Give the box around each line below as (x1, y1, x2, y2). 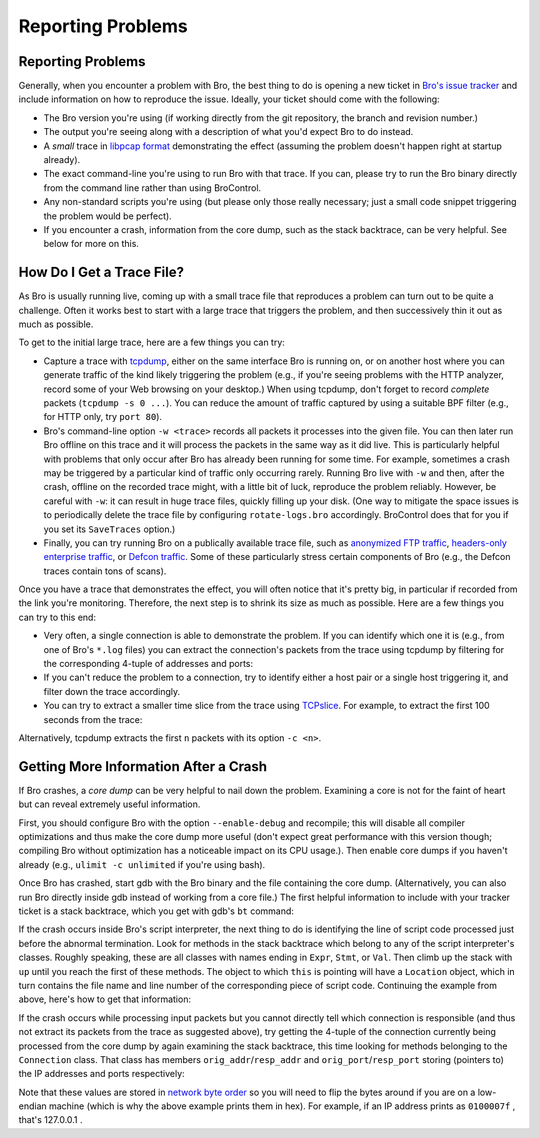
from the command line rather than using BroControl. (43, 181, 262, 194)
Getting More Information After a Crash (18, 758, 268, 775)
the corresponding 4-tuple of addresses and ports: (43, 658, 254, 670)
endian (18, 1100, 47, 1112)
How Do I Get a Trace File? (18, 264, 185, 281)
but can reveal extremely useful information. (18, 798, 201, 810)
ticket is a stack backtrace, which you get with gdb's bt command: (18, 905, 295, 917)
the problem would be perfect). (43, 210, 172, 222)
